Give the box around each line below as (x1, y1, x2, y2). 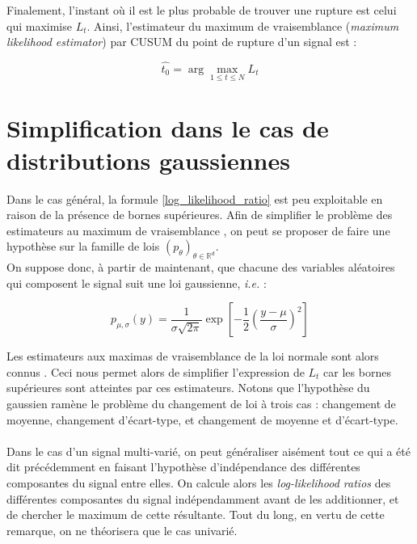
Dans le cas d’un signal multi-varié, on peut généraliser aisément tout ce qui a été (6, 442, 411, 459)
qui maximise (6, 17, 72, 34)
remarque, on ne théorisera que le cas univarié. (6, 521, 238, 538)
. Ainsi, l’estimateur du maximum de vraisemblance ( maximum (86, 17, 399, 34)
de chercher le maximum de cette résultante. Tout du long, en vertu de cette (6, 506, 385, 523)
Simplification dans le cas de (6, 112, 329, 145)
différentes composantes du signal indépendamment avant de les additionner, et (6, 490, 399, 507)
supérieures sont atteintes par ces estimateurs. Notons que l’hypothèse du (6, 379, 370, 396)
